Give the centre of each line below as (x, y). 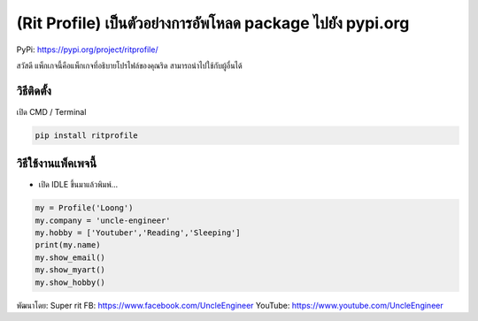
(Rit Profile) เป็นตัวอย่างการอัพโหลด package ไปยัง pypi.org (213, 23)
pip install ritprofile (87, 135)
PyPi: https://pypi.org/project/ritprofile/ (87, 50)
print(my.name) (68, 245)
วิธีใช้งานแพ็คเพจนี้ (57, 164)
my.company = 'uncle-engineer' (103, 220)
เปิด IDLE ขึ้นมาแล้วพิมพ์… (78, 185)
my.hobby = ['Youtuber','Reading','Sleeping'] (138, 233)
